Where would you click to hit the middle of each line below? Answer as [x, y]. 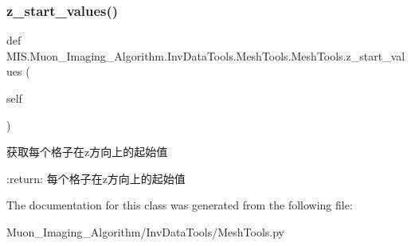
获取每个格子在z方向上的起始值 [87, 152]
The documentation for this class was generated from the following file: [180, 205]
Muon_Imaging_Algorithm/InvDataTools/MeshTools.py [145, 231]
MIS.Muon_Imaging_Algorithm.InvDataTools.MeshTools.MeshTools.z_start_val [206, 55]
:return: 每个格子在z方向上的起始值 [96, 178]
